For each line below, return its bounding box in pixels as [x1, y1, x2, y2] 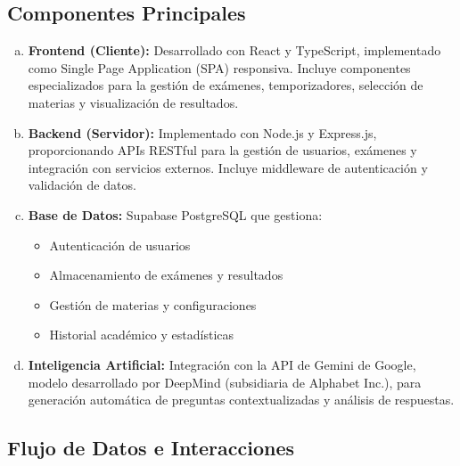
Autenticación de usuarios [49, 235, 191, 254]
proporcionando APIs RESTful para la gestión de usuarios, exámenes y [28, 141, 417, 159]
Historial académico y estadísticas [49, 325, 234, 344]
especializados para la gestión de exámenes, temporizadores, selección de [28, 76, 423, 94]
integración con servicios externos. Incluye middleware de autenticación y [28, 158, 428, 176]
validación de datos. [28, 176, 136, 194]
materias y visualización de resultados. [28, 93, 239, 111]
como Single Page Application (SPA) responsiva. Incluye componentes [28, 58, 411, 77]
